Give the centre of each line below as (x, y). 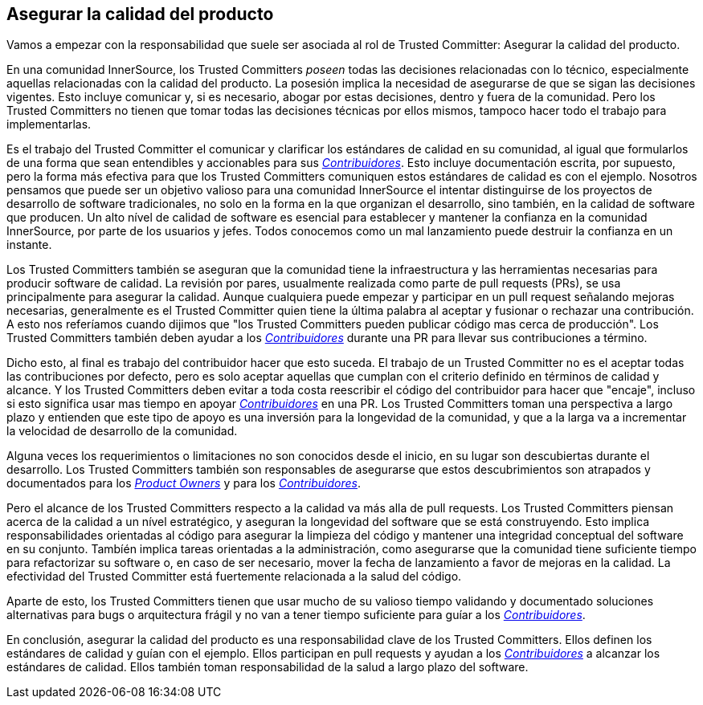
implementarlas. (49, 124)
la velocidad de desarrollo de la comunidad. (122, 431)
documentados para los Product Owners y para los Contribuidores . (184, 483)
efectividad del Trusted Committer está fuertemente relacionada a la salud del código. (234, 577)
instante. (29, 245)
